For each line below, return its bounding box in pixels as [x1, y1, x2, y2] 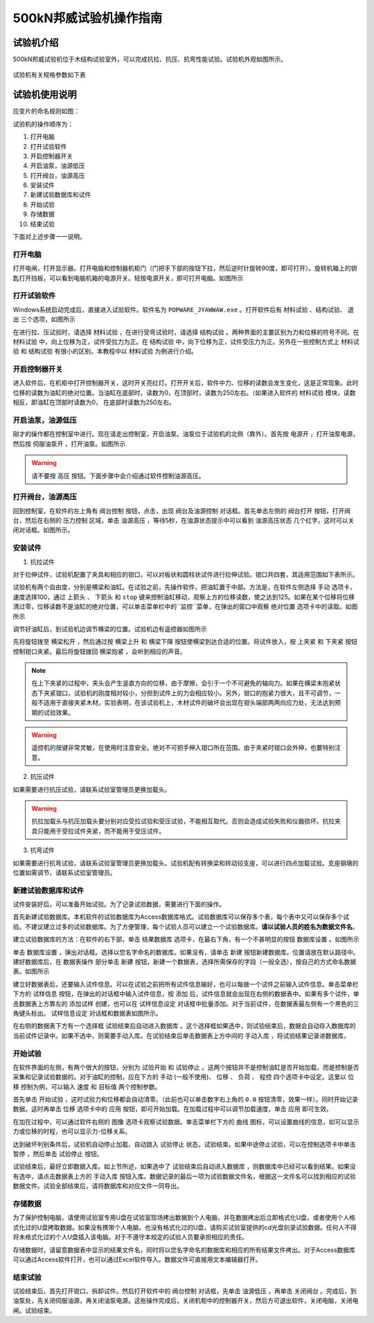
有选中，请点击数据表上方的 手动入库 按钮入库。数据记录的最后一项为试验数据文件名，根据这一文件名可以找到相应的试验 [12, 1172, 356, 1180]
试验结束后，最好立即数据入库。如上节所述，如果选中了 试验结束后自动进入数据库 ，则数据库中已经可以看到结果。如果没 [12, 1162, 356, 1171]
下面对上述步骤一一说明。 [12, 233, 86, 241]
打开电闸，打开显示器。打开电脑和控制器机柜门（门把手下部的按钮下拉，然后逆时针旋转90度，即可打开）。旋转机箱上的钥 [12, 264, 357, 273]
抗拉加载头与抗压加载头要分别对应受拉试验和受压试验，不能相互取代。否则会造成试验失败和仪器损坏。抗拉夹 [31, 817, 341, 825]
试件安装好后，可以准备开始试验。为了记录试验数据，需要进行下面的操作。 [12, 900, 225, 908]
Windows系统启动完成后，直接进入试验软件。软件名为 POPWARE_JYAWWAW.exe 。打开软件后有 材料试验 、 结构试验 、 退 [12, 305, 354, 314]
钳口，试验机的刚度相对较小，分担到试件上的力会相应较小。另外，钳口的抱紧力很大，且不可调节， [55, 689, 335, 697]
